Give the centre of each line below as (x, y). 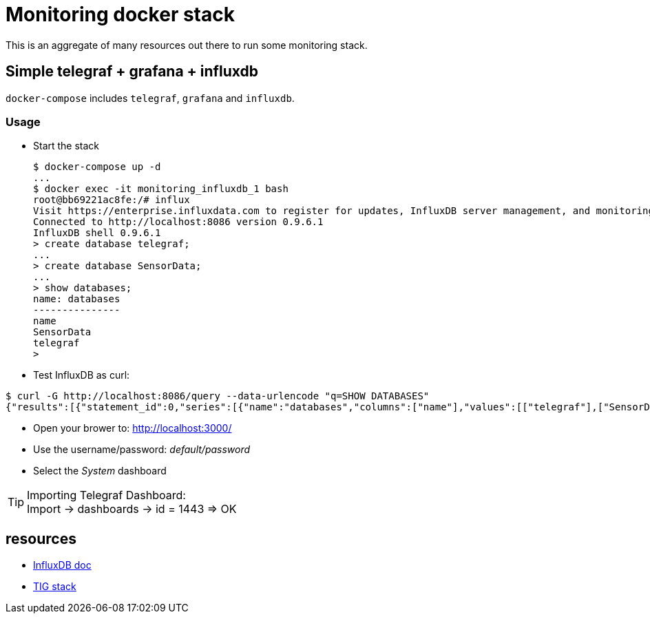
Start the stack (66, 146)
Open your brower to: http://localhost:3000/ (133, 428)
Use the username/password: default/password (142, 450)
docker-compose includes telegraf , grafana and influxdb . (150, 98)
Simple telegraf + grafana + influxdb (132, 72)
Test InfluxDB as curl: (82, 375)
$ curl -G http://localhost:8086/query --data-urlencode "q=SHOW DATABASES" (218, 396)
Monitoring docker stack (120, 14)
